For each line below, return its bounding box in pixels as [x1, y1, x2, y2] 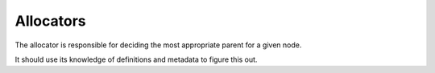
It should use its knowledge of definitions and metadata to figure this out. [14, 55, 258, 64]
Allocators [14, 12, 86, 30]
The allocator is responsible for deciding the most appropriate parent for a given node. [14, 40, 302, 50]
